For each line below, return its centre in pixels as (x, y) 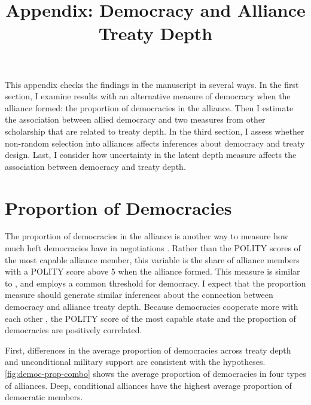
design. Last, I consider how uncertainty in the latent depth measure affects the (151, 155)
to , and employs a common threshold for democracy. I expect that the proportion (155, 283)
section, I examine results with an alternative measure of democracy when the (148, 96)
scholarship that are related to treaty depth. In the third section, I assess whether (155, 131)
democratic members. (44, 397)
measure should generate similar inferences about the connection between (139, 295)
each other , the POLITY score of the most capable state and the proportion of (150, 318)
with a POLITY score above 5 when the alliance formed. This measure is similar (153, 271)
